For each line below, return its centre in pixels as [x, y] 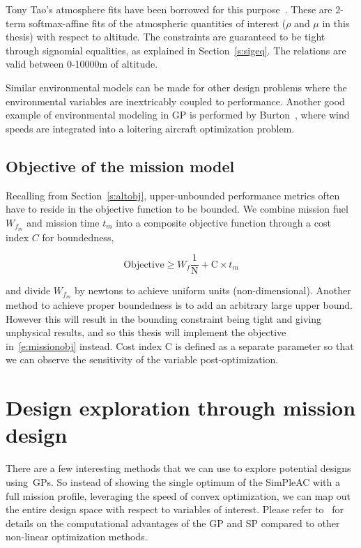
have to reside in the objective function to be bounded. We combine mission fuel [177, 209]
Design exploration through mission [181, 408]
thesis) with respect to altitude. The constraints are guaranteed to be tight [166, 37]
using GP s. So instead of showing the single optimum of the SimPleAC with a [173, 481]
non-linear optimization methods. [77, 536]
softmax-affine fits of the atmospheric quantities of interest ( [158, 23]
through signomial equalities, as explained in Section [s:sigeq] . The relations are [176, 50]
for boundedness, [78, 237]
